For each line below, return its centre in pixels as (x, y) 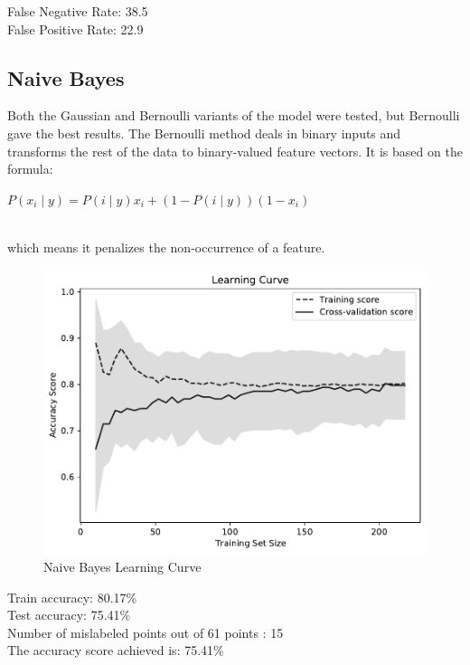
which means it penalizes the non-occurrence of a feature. (166, 247)
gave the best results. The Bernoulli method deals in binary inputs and (204, 133)
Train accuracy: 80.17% (72, 597)
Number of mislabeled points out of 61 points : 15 (146, 632)
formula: (30, 169)
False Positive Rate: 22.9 (75, 28)
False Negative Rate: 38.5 (78, 11)
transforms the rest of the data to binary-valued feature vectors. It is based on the (235, 151)
